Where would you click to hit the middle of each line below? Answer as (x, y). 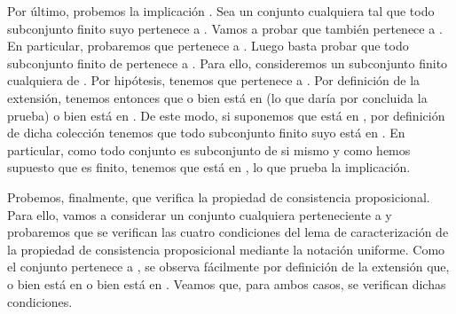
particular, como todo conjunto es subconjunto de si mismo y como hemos (209, 149)
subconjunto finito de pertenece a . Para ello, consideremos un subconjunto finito (228, 63)
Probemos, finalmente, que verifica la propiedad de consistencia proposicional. (219, 196)
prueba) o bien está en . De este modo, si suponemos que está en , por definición (226, 115)
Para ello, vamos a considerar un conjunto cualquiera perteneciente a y (200, 214)
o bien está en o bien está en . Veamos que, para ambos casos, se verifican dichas (227, 283)
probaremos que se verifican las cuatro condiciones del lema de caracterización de (228, 232)
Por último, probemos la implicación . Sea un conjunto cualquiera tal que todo (221, 11)
